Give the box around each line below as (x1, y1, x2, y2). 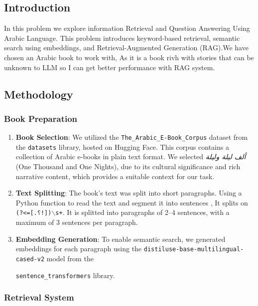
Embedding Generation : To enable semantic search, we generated (15, 233, 226, 244)
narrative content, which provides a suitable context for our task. (15, 171, 215, 181)
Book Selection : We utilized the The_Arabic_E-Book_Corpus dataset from (15, 132, 248, 142)
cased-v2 (15, 255, 45, 263)
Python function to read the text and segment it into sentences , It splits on (15, 197, 248, 207)
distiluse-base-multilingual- (143, 246, 244, 253)
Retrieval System (4, 291, 74, 304)
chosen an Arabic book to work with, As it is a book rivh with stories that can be (4, 52, 254, 62)
